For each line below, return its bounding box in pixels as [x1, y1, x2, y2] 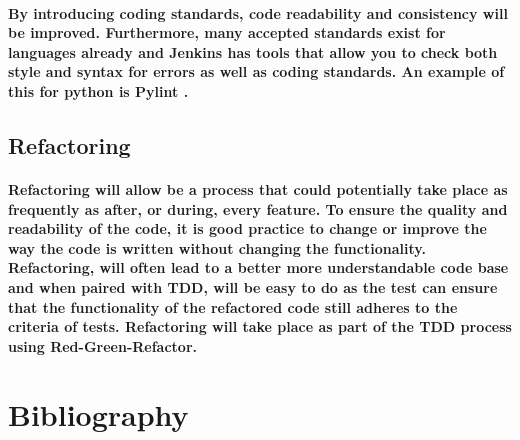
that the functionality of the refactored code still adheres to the [8, 296, 458, 317]
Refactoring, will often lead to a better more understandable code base [8, 257, 509, 278]
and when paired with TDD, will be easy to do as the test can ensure [8, 276, 498, 297]
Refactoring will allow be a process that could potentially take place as [8, 178, 508, 199]
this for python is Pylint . [8, 80, 189, 101]
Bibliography [8, 394, 189, 435]
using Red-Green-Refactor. [8, 335, 198, 356]
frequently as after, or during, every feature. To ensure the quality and [8, 198, 508, 219]
